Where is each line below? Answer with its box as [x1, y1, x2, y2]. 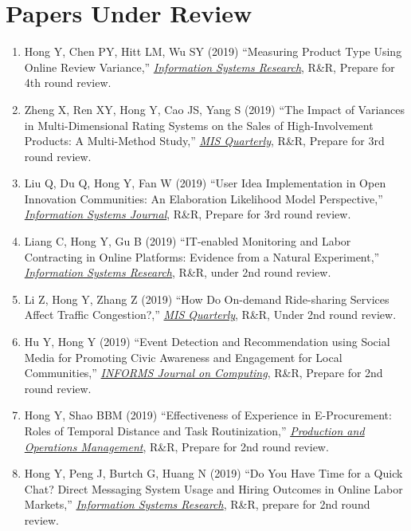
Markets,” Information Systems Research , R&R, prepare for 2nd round [24, 496, 370, 513]
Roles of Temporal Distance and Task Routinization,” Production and [24, 423, 365, 439]
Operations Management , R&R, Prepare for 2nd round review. [24, 438, 329, 454]
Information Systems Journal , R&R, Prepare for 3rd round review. [24, 206, 351, 222]
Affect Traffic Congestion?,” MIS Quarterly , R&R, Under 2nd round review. [24, 306, 397, 323]
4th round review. [24, 74, 112, 91]
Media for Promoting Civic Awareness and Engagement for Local [24, 348, 342, 365]
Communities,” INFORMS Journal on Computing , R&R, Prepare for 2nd [24, 364, 383, 381]
